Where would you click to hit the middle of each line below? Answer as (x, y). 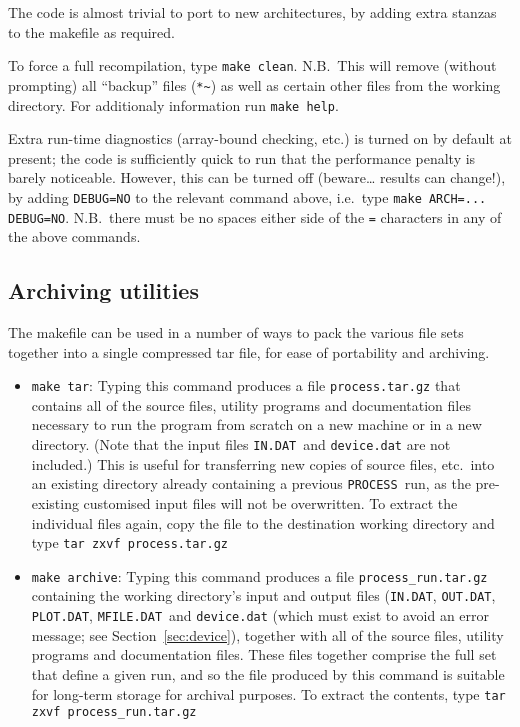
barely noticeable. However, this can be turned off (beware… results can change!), (257, 177)
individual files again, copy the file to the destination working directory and (263, 522)
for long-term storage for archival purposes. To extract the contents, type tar (268, 693)
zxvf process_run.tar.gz (114, 712)
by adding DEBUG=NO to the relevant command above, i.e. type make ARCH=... (247, 196)
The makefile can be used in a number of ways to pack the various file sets (236, 332)
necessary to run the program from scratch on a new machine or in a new (256, 424)
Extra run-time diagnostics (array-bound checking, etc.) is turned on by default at (260, 138)
